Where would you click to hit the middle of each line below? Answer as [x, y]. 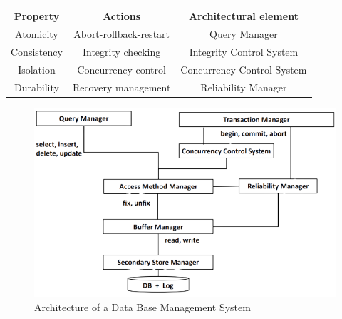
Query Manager [244, 34]
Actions [122, 15]
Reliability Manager [244, 87]
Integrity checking [121, 52]
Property [37, 15]
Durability [37, 87]
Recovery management [121, 87]
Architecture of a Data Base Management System [142, 307]
